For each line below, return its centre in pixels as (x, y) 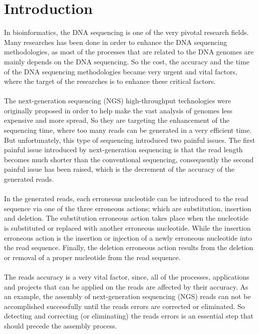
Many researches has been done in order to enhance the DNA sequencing (116, 42)
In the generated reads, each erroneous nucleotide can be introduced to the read (126, 198)
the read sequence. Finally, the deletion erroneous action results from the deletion (129, 247)
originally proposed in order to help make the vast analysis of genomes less (118, 110)
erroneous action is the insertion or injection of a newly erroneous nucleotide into (128, 237)
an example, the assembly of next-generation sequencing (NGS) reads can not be (128, 296)
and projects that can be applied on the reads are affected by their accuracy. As (126, 286)
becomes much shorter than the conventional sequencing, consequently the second (129, 159)
